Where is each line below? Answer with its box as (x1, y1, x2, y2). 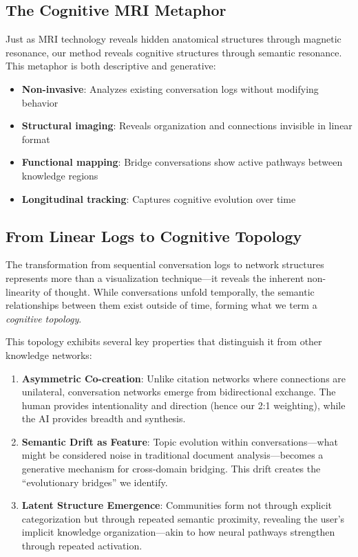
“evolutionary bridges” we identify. (21, 474, 168, 489)
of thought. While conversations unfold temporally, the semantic (43, 284, 315, 298)
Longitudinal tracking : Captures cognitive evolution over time (21, 191, 296, 206)
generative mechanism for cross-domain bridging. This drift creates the (21, 461, 321, 476)
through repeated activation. (21, 538, 143, 553)
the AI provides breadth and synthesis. (21, 411, 186, 426)
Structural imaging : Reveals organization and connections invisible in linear (21, 118, 352, 133)
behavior (21, 95, 59, 109)
